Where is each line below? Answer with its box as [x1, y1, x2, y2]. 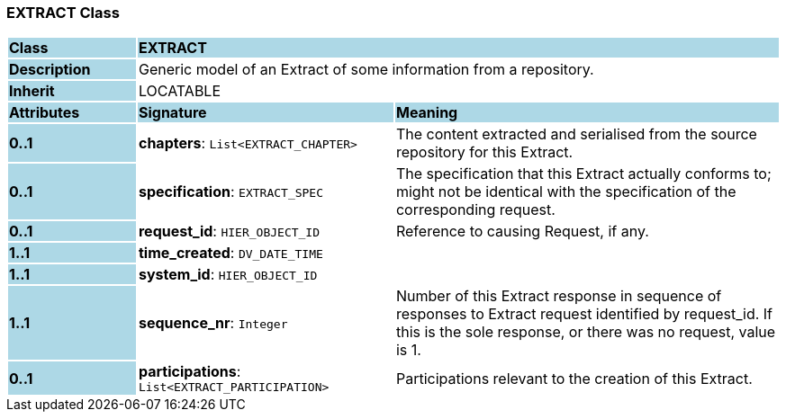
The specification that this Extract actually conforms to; [395, 165, 772, 183]
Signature [138, 103, 207, 122]
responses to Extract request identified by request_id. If [395, 305, 773, 324]
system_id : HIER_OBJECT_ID [138, 265, 318, 284]
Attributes [9, 103, 80, 122]
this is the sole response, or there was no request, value [395, 323, 776, 342]
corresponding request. [395, 201, 556, 219]
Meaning [395, 103, 458, 122]
